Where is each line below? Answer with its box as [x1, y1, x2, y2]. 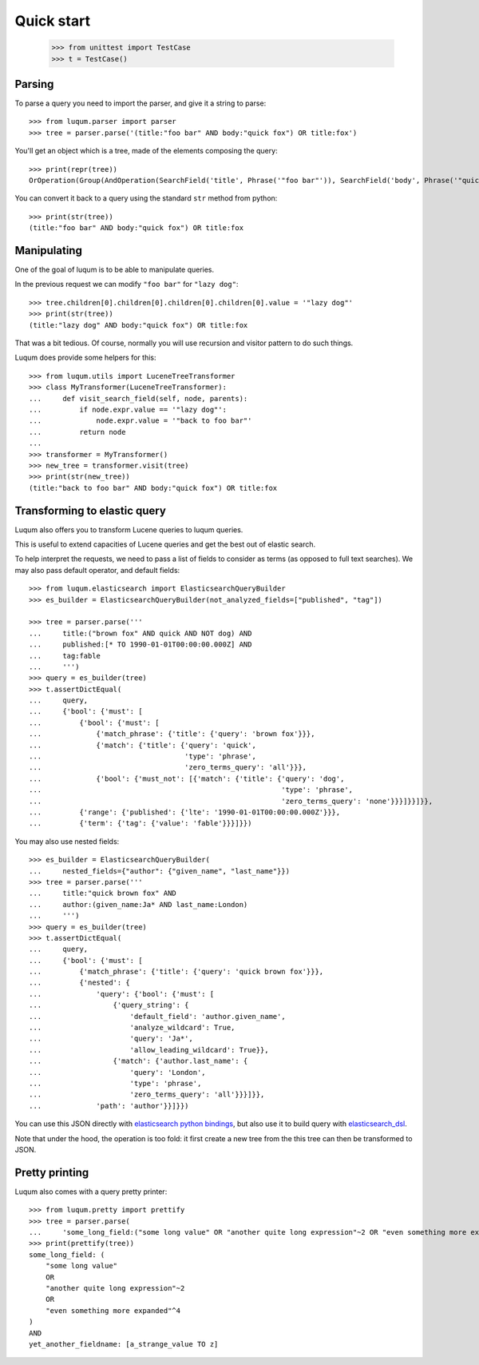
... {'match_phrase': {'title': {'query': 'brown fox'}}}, [29, 730, 315, 738]
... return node [29, 428, 126, 436]
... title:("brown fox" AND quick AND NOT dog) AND [29, 628, 252, 638]
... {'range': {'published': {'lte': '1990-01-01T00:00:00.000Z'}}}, [29, 807, 341, 817]
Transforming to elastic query [14, 503, 167, 517]
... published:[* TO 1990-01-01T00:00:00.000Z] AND [29, 640, 252, 649]
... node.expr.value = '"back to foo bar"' [29, 416, 252, 425]
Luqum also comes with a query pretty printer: [14, 1187, 168, 1196]
